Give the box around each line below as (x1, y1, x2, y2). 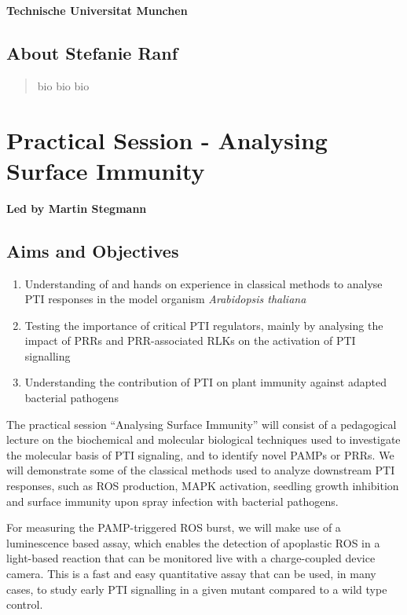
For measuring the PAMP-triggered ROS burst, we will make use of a (6, 519, 341, 536)
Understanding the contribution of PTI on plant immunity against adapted (24, 374, 387, 390)
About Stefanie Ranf (6, 40, 178, 64)
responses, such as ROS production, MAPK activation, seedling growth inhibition (6, 478, 399, 494)
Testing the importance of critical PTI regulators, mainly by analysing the (24, 317, 383, 333)
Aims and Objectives (6, 238, 179, 262)
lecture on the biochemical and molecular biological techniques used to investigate (6, 431, 401, 448)
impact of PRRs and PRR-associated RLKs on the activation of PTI (24, 332, 356, 349)
